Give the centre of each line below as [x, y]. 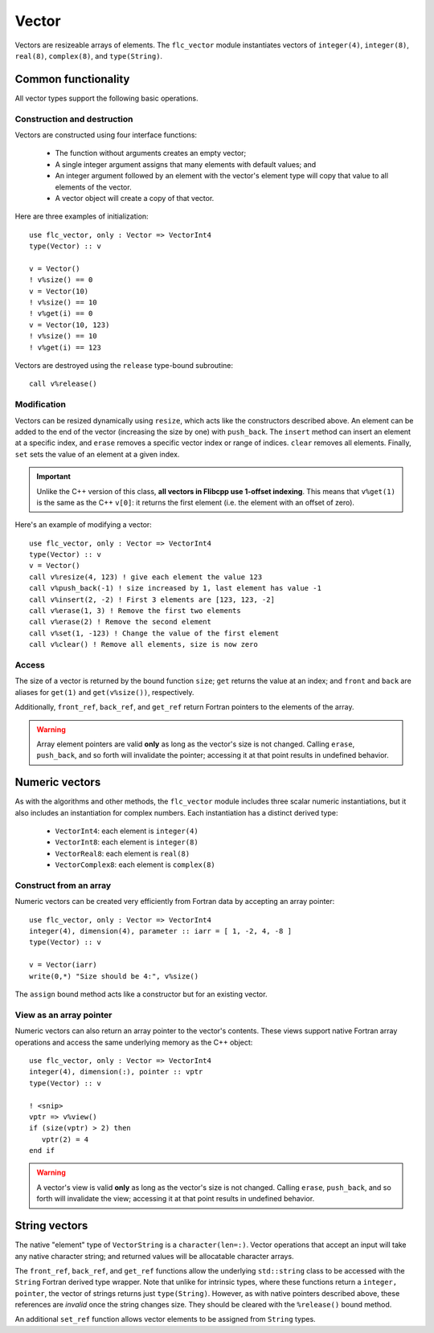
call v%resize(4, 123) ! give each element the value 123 [146, 577]
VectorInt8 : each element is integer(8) [127, 842]
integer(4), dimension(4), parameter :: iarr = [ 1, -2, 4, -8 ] [161, 931]
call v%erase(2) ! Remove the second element [121, 622]
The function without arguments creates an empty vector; [151, 153]
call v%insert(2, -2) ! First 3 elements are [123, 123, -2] [152, 599]
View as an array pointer [63, 1015]
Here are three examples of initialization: [82, 216]
